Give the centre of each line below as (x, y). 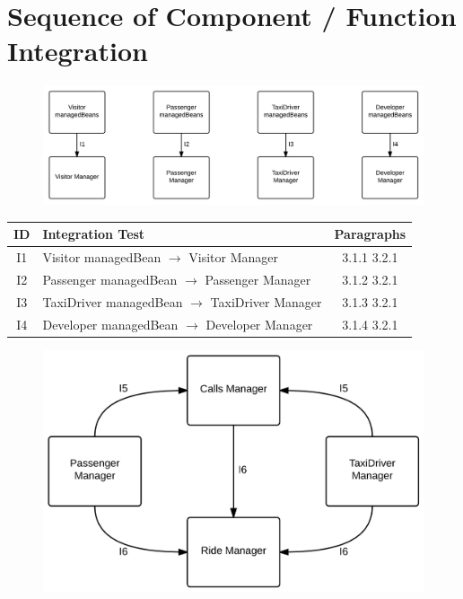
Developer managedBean (110, 324)
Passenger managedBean (110, 279)
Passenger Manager (258, 279)
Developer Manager (259, 324)
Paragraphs (370, 234)
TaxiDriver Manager (266, 301)
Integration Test (94, 234)
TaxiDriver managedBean (113, 301)
